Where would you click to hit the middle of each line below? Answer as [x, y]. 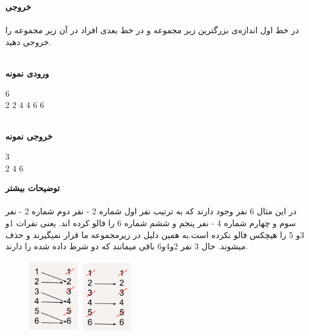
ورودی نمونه [27, 73]
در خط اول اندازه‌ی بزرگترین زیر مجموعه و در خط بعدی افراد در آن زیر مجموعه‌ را [152, 30]
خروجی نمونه [29, 136]
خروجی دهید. [28, 41]
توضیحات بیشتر [33, 188]
